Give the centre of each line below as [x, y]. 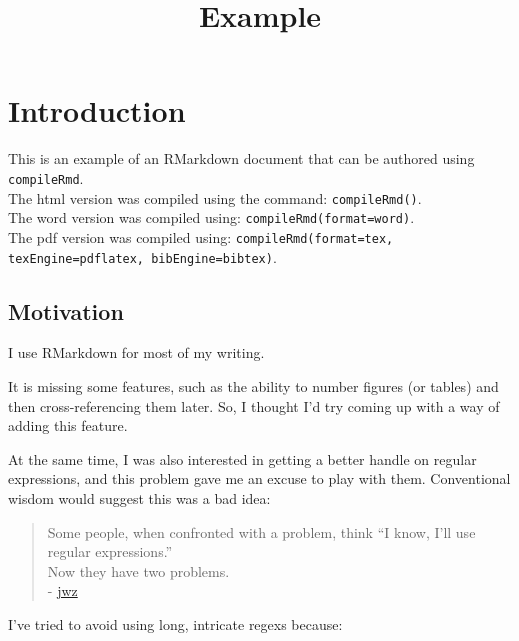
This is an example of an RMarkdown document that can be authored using [241, 158]
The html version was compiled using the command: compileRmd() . [215, 197]
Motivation [66, 310]
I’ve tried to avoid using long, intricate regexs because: [175, 623]
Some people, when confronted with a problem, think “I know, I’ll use [261, 531]
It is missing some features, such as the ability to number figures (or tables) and [253, 385]
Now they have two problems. [138, 570]
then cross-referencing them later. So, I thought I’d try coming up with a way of [254, 405]
